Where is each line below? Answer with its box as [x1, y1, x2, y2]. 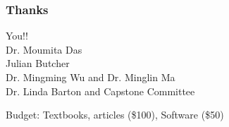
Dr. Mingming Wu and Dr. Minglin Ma [6, 70, 175, 84]
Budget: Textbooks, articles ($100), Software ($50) [6, 107, 224, 122]
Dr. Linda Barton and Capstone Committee [6, 83, 195, 98]
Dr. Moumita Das [6, 42, 82, 56]
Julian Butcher [6, 56, 70, 71]
